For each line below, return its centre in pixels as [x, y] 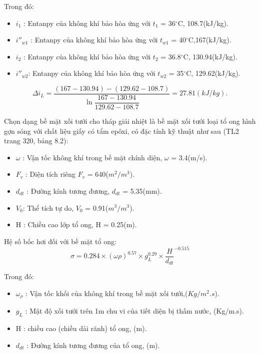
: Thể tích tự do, [48, 207]
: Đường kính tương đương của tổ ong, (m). [93, 345]
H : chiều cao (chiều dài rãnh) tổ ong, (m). [81, 328]
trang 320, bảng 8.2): [36, 141]
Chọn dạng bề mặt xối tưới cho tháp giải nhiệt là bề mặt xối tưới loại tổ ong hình [130, 121]
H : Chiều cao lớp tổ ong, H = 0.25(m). [76, 224]
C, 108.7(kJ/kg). [203, 23]
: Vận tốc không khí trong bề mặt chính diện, [92, 157]
